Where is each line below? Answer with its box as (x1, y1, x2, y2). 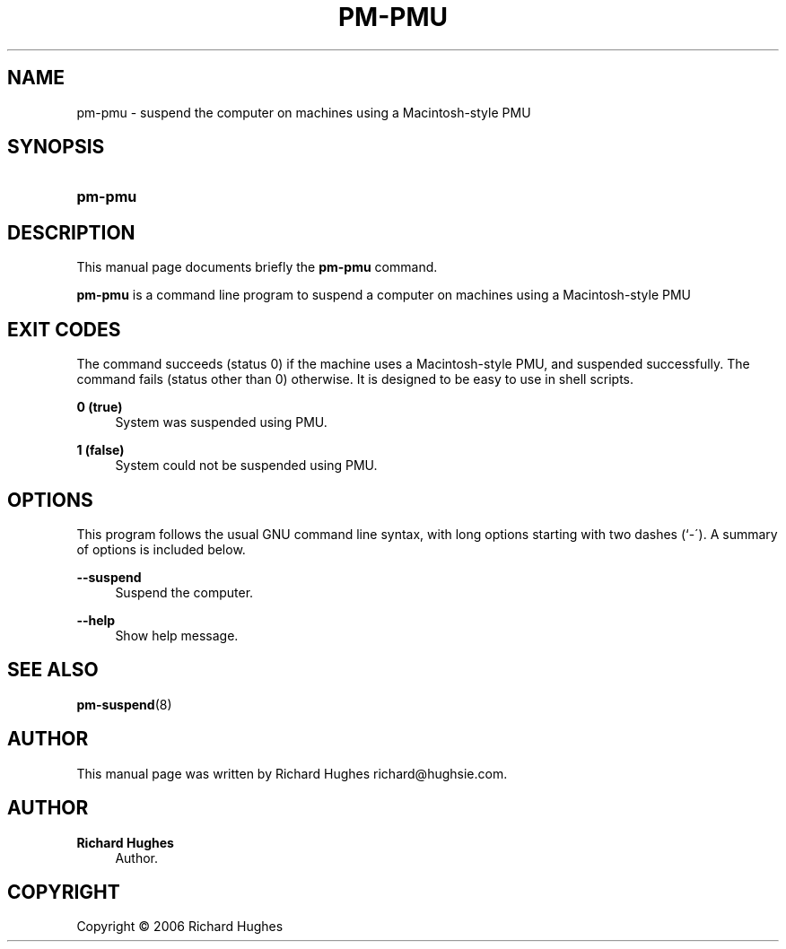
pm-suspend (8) (76, 696, 172, 712)
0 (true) (76, 399, 123, 415)
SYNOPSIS (7, 135, 105, 159)
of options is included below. (76, 541, 246, 557)
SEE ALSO (7, 658, 99, 682)
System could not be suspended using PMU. (115, 457, 378, 474)
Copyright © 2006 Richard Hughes (76, 919, 284, 935)
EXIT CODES (7, 318, 121, 341)
